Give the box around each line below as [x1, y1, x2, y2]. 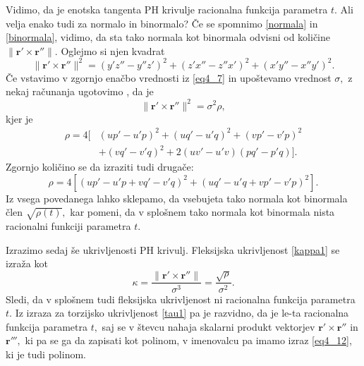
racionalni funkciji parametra [6, 219, 131, 233]
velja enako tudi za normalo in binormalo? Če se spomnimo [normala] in [6, 16, 318, 30]
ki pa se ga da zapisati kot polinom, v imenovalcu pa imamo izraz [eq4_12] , [25, 333, 352, 348]
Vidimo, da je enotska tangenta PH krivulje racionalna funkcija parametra [6, 2, 328, 16]
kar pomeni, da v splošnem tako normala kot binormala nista [70, 205, 335, 219]
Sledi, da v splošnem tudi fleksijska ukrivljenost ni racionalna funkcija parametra [6, 291, 356, 306]
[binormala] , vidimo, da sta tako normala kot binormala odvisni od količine [6, 30, 331, 44]
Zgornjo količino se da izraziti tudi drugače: [6, 159, 194, 174]
